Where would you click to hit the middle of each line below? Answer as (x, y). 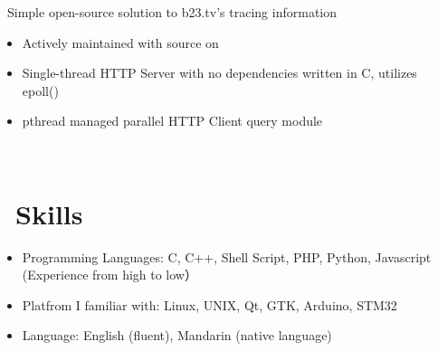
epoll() (40, 90)
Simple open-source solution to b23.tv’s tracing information (171, 12)
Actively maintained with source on (120, 42)
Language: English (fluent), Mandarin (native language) (177, 335)
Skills (49, 213)
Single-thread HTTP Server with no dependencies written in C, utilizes (219, 73)
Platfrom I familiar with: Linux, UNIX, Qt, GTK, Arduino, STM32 (209, 304)
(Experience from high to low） (109, 275)
